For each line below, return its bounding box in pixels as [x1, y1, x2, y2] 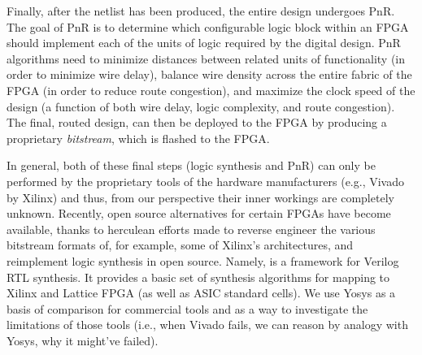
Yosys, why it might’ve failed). [7, 331, 159, 349]
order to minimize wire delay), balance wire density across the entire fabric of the [7, 66, 412, 83]
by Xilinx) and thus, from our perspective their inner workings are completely [7, 188, 394, 206]
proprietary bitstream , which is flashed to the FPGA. [7, 129, 270, 146]
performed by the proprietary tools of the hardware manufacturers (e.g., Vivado [7, 172, 404, 189]
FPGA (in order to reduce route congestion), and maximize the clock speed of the [7, 81, 415, 98]
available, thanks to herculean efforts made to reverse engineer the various [7, 220, 376, 237]
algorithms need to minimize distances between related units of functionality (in [7, 50, 405, 67]
